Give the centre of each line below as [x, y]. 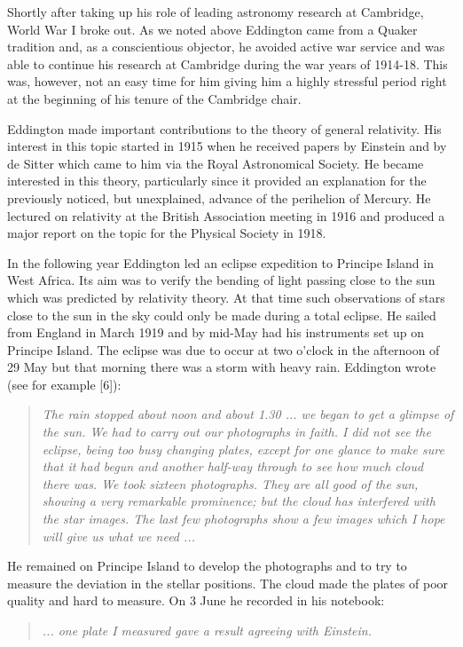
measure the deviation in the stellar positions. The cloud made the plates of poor [228, 583]
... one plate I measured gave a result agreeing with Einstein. [207, 630]
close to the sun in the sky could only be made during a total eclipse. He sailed [222, 315]
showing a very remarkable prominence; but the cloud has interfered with [239, 501]
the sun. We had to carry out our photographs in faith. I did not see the [236, 432]
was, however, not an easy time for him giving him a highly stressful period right [227, 81]
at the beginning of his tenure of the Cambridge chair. [154, 98]
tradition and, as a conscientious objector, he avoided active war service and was [226, 47]
